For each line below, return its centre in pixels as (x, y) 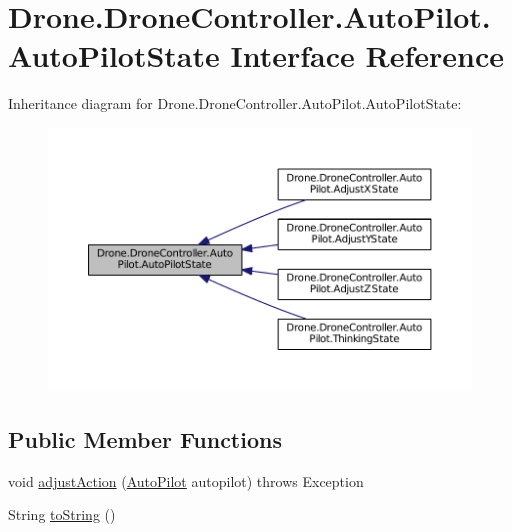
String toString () (62, 514)
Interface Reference (367, 55)
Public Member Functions (145, 438)
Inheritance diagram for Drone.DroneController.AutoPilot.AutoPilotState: (235, 103)
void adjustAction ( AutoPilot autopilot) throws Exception (186, 480)
